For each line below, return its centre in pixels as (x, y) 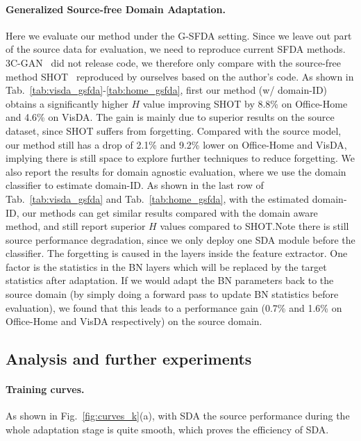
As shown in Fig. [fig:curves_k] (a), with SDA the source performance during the (178, 416)
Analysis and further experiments (129, 359)
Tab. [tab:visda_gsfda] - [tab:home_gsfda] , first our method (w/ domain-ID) (167, 90)
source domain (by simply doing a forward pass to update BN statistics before (172, 294)
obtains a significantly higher (67, 103)
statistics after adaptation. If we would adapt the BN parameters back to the (170, 280)
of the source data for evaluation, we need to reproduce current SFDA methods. (176, 49)
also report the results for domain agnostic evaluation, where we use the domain (176, 171)
